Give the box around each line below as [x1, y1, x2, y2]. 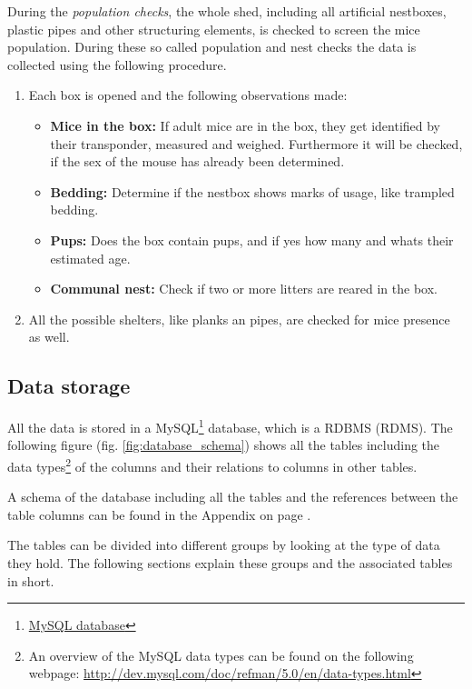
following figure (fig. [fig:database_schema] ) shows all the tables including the [7, 435, 440, 454]
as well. [28, 327, 70, 346]
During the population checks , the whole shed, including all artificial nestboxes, [7, 2, 447, 20]
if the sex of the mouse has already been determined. [50, 152, 345, 171]
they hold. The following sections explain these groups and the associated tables [7, 553, 453, 572]
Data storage [7, 372, 131, 400]
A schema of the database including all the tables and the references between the [7, 487, 458, 506]
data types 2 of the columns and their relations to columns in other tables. [7, 454, 418, 475]
